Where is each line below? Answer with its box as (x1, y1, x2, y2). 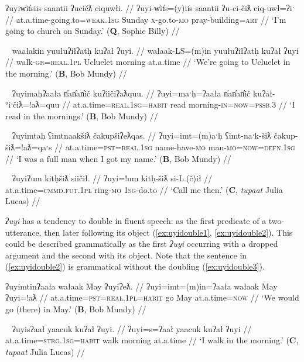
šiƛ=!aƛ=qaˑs (5, 140, 52, 153)
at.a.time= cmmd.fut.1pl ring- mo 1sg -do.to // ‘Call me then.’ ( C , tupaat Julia (5, 183, 283, 195)
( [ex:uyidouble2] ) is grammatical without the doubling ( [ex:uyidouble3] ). (5, 260, 265, 273)
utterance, (5, 226, 42, 238)
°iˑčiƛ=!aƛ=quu (5, 98, 60, 111)
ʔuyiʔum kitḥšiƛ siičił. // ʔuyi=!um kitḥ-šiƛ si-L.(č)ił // (12, 172, 213, 184)
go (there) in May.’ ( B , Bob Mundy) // (5, 303, 146, 315)
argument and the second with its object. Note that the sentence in (5, 249, 247, 261)
